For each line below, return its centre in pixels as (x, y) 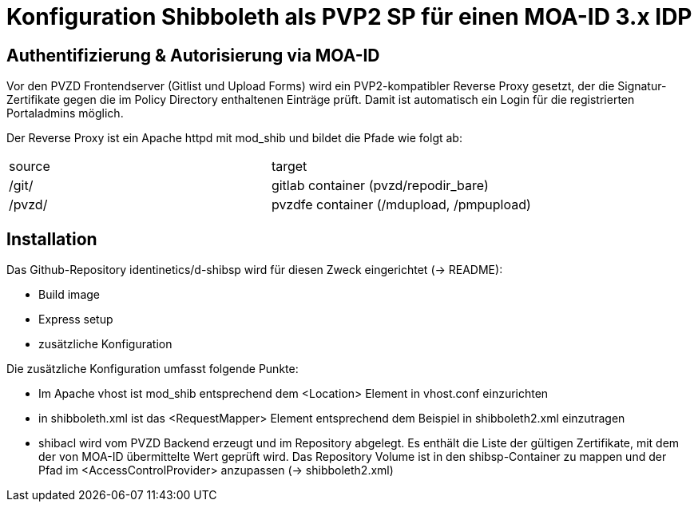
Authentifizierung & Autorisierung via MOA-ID (193, 55)
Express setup (76, 319)
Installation (52, 239)
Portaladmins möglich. (65, 113)
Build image (69, 295)
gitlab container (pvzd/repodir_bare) (380, 186)
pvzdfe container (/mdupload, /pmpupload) (401, 205)
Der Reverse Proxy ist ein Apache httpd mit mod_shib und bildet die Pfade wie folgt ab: (234, 138)
